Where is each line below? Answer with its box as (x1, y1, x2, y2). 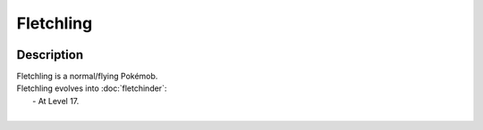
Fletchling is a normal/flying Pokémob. (16, 71, 158, 82)
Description (16, 47, 84, 62)
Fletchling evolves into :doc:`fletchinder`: (16, 83, 167, 93)
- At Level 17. (32, 95, 80, 106)
